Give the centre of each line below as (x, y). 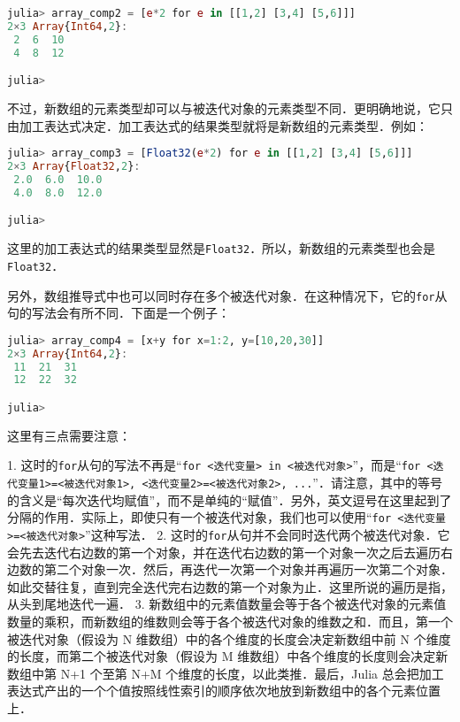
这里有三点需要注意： (69, 435)
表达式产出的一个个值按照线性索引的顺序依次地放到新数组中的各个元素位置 (224, 691)
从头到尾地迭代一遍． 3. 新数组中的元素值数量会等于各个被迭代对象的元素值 (227, 604)
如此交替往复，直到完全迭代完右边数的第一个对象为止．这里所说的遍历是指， (230, 586)
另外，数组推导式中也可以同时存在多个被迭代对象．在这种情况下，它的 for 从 (227, 295)
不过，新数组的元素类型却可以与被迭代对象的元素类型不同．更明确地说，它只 (230, 108)
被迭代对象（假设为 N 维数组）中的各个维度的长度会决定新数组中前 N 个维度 (229, 638)
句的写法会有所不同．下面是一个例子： (119, 313)
